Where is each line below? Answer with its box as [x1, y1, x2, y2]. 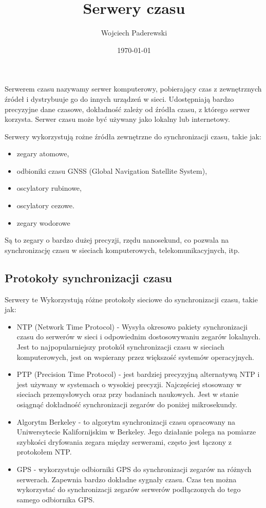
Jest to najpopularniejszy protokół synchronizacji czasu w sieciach [16, 341, 224, 352]
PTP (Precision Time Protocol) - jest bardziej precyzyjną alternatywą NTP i [16, 369, 260, 379]
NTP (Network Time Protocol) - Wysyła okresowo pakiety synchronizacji [16, 321, 248, 332]
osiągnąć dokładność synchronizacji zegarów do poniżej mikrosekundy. [16, 398, 237, 409]
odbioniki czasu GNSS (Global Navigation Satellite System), [16, 165, 207, 176]
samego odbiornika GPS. [16, 494, 95, 504]
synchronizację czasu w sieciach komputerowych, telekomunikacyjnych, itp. [5, 244, 240, 255]
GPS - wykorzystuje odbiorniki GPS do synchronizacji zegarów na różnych [16, 463, 252, 474]
